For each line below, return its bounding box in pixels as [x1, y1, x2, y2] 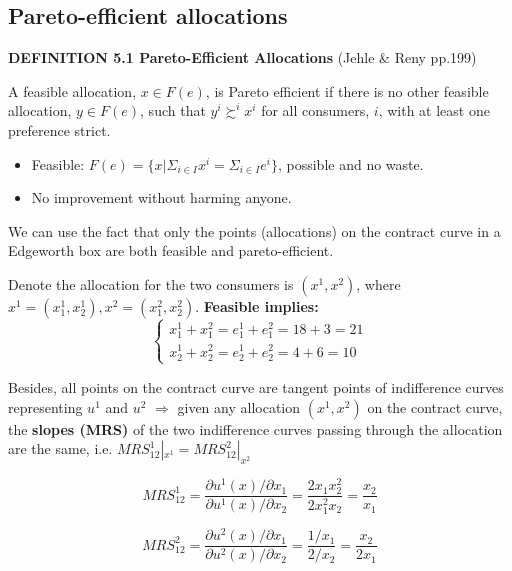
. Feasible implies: [195, 295, 319, 316]
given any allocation [177, 396, 301, 417]
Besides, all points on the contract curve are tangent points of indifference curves [8, 376, 504, 397]
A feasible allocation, [8, 80, 137, 101]
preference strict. [8, 119, 111, 140]
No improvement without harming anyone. [31, 187, 292, 208]
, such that [140, 100, 206, 121]
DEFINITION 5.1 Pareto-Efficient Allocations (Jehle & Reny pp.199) [8, 47, 477, 68]
